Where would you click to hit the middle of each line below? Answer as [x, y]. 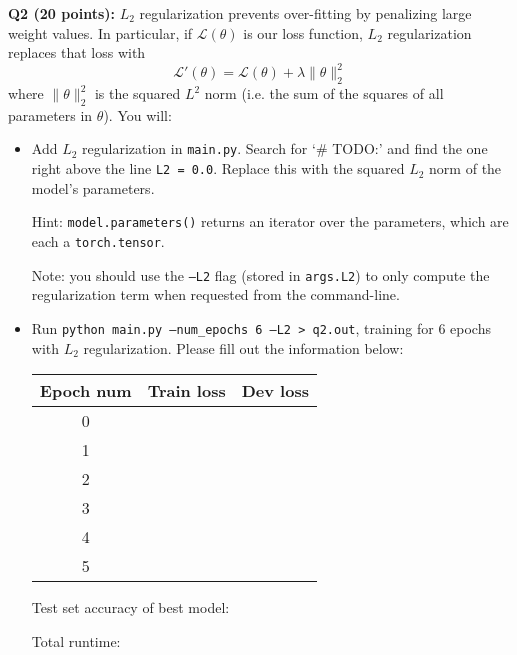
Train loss [186, 391]
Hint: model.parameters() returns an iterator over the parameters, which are [270, 221]
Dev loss [275, 391]
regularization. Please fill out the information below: [243, 347]
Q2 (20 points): [61, 13]
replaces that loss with [77, 52]
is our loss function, [303, 32]
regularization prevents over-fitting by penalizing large [305, 13]
